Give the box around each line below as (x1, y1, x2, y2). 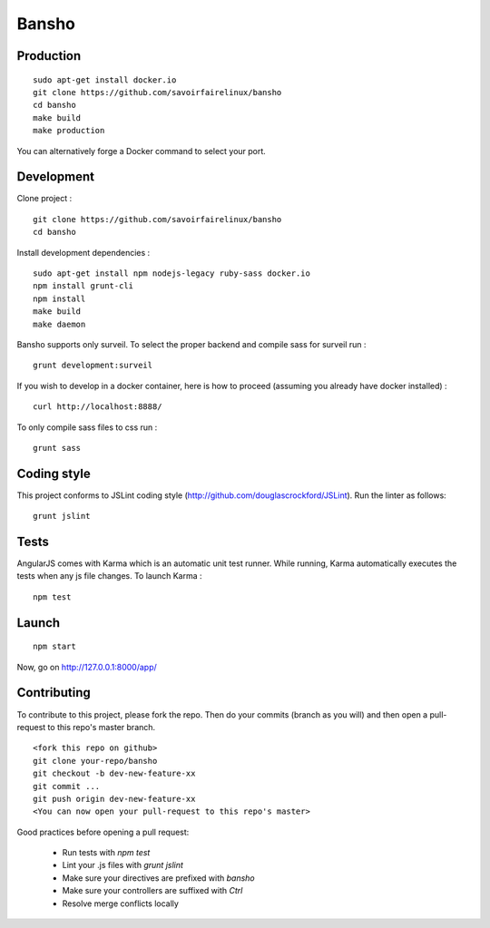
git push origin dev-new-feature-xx (33, 794, 196, 804)
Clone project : (16, 193, 73, 204)
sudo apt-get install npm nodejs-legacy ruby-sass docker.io (33, 268, 310, 278)
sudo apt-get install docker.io (33, 74, 177, 85)
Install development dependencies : (16, 247, 151, 258)
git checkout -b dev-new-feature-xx (33, 768, 196, 779)
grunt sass (33, 443, 82, 453)
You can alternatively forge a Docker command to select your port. (16, 145, 267, 156)
